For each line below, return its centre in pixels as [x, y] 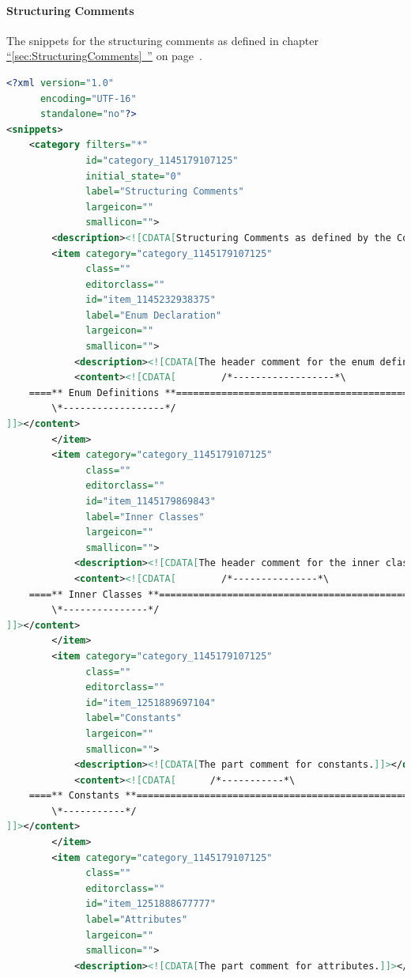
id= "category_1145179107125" [162, 160]
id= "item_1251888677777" [151, 904]
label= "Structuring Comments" [165, 192]
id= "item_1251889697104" [151, 702]
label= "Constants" [134, 718]
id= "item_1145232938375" [151, 300]
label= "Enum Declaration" [154, 315]
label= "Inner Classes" [145, 517]
